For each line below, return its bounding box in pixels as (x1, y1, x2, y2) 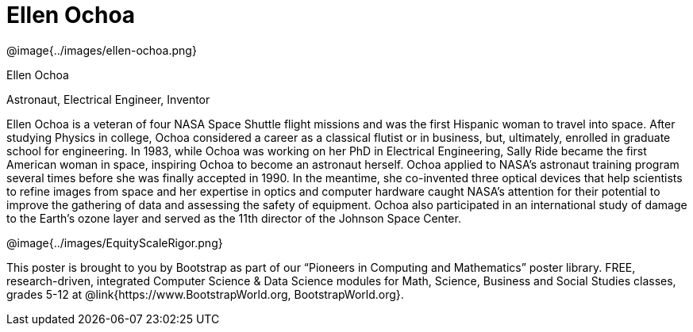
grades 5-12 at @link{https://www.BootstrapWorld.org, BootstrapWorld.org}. (6, 287, 404, 301)
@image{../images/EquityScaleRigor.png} (6, 235, 223, 250)
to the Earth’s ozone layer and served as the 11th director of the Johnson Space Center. (6, 211, 461, 225)
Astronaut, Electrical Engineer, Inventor (6, 92, 210, 106)
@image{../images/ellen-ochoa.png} (6, 43, 197, 57)
